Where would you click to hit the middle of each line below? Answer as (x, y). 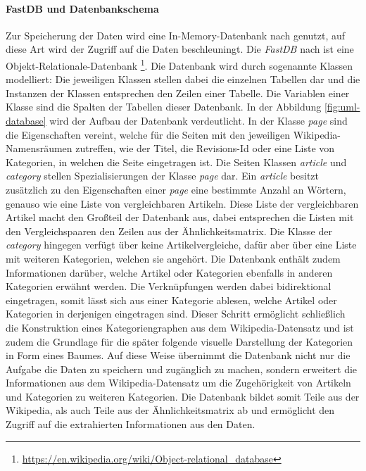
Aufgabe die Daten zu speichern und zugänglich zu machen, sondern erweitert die (182, 369)
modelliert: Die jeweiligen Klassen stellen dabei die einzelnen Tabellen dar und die (183, 79)
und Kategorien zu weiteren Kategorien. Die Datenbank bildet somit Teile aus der (183, 396)
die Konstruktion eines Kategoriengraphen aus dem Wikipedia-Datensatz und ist (180, 327)
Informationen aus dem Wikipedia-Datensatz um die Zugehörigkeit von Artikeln (178, 383)
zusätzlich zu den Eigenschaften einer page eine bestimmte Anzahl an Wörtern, (176, 189)
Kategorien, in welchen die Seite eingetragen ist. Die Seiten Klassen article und (176, 162)
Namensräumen (39, 148)
